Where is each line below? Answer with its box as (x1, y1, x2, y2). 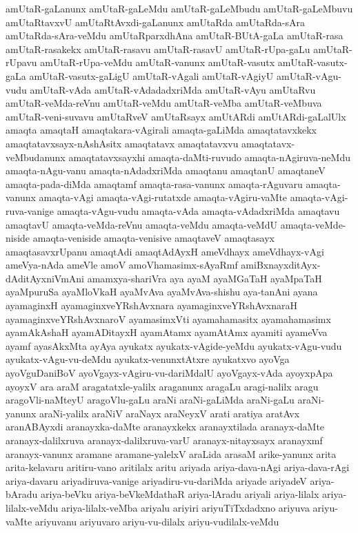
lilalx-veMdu (6, 500, 59, 514)
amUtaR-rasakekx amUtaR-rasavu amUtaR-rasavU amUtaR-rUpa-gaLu (6, 41, 310, 56)
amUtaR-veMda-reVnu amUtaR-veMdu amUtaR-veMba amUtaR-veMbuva (6, 96, 322, 110)
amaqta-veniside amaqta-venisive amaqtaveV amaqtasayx (32, 231, 275, 245)
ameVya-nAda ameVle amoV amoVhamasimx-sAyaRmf (6, 258, 238, 272)
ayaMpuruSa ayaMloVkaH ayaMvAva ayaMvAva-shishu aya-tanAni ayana (6, 284, 318, 299)
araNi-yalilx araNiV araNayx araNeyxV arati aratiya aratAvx (39, 406, 300, 420)
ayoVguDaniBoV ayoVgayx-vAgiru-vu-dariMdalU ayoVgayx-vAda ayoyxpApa (6, 366, 333, 380)
